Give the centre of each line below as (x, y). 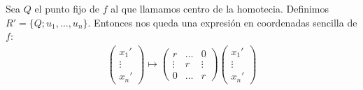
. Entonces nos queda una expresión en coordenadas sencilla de (222, 22)
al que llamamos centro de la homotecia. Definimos (220, 8)
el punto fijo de (67, 8)
